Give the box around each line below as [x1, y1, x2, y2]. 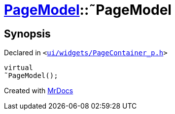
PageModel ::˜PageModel [4, 1, 172, 18]
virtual [4, 64, 34, 72]
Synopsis [4, 27, 51, 40]
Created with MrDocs [4, 86, 73, 95]
